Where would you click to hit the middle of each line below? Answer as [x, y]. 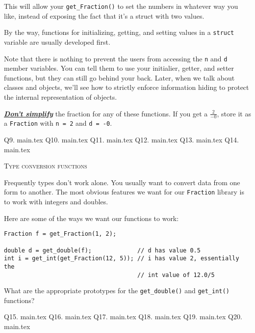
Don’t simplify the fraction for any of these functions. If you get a [106, 113]
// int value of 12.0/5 [176, 275]
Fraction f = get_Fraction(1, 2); [60, 234]
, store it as [234, 113]
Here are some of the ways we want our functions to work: [91, 218]
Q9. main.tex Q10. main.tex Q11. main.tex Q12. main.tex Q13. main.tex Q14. [121, 140]
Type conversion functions [46, 166]
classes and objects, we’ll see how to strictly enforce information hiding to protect [127, 87]
